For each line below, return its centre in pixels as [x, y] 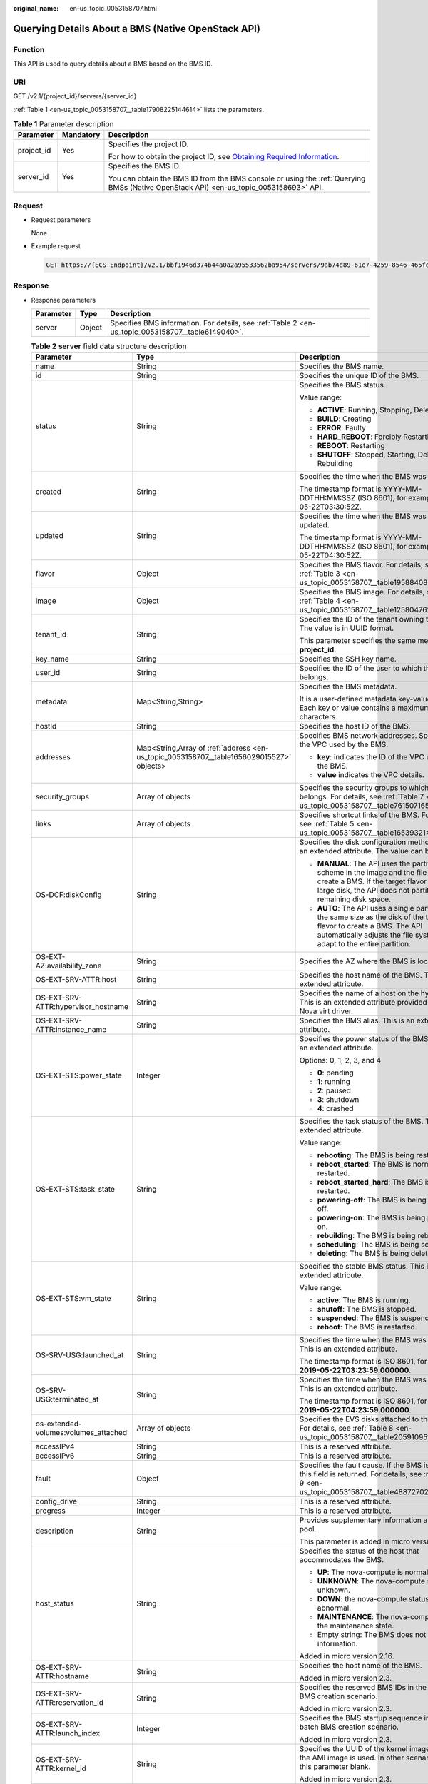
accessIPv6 [55, 1456]
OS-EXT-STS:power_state [79, 1075]
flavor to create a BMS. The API [370, 926]
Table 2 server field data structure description [109, 346]
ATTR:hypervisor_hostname [82, 1007]
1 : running [334, 1082]
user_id [48, 673]
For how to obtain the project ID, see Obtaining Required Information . [224, 157]
